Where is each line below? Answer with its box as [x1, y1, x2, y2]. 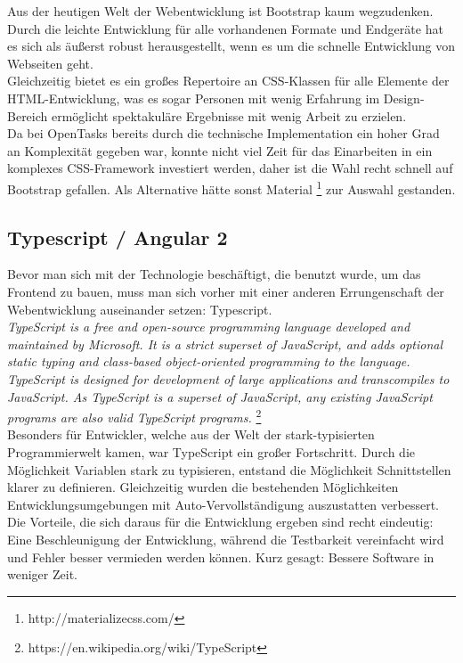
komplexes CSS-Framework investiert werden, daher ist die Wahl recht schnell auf [7, 159, 453, 177]
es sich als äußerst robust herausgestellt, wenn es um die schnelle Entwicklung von [7, 37, 456, 55]
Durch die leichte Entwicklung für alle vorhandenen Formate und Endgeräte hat [7, 19, 443, 37]
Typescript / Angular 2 [7, 223, 228, 250]
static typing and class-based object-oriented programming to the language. [7, 352, 410, 371]
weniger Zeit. [7, 565, 77, 584]
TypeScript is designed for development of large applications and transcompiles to [7, 369, 450, 388]
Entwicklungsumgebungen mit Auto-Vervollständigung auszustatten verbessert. [7, 495, 439, 513]
